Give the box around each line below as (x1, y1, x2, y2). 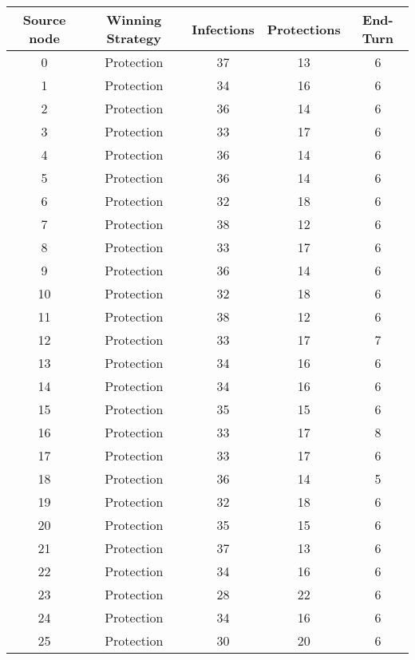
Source (22, 10, 66, 29)
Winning (106, 10, 162, 29)
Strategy (106, 29, 161, 47)
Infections (192, 19, 255, 38)
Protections (267, 19, 341, 38)
